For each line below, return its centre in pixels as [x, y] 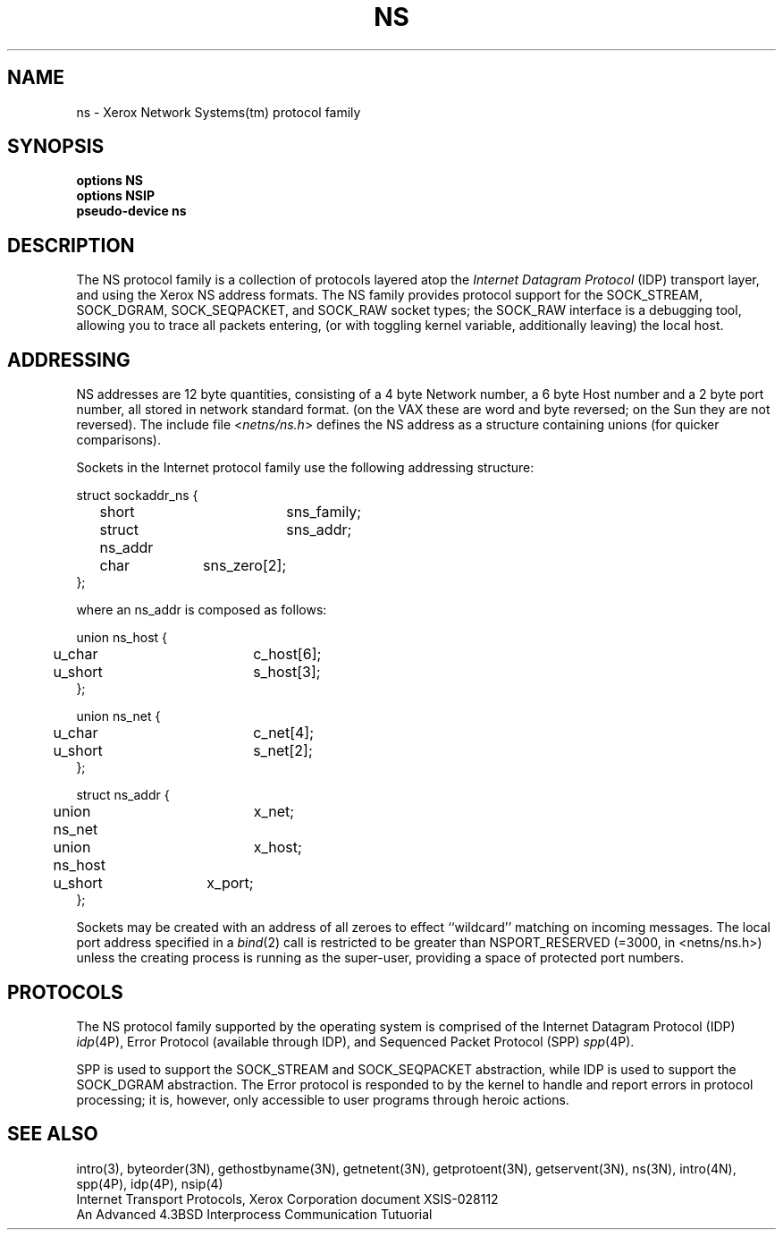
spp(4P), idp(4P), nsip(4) [150, 1183]
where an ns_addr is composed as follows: [202, 610]
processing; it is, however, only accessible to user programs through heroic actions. [323, 1099]
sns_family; [324, 512]
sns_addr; [319, 530]
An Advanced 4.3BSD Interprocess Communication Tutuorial [254, 1214]
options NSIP [116, 196]
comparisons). [118, 440]
